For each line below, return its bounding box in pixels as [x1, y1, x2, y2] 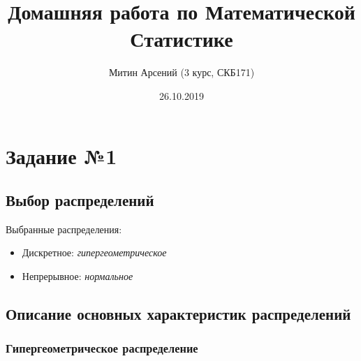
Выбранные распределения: [6, 221, 122, 236]
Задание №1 [6, 141, 117, 170]
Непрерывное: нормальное [22, 269, 133, 283]
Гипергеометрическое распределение [6, 339, 198, 357]
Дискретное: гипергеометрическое [22, 245, 167, 260]
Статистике [130, 24, 233, 53]
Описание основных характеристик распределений [6, 303, 351, 325]
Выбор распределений [6, 189, 154, 211]
